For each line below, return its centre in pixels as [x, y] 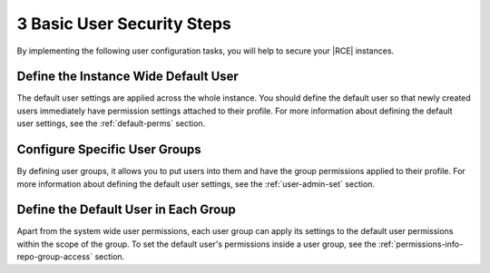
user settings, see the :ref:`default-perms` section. [111, 123]
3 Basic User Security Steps [124, 24]
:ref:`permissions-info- [421, 244]
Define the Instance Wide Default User [128, 77]
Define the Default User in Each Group [126, 210]
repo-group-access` [55, 257]
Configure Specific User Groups [109, 150]
